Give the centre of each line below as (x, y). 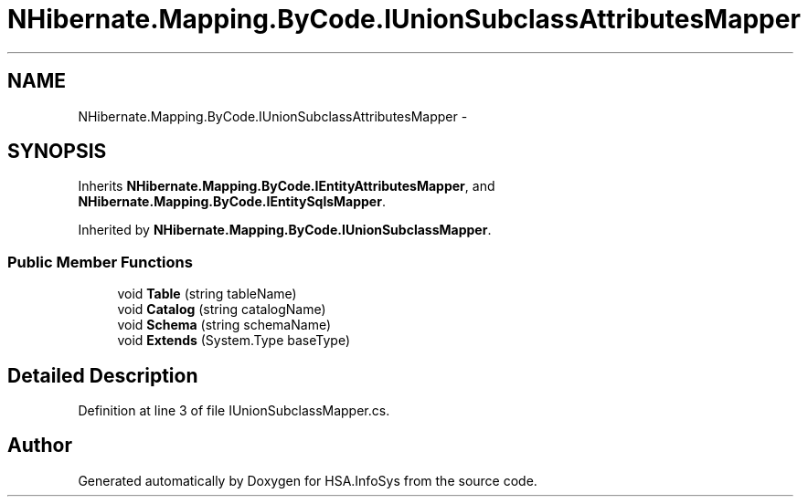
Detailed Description (103, 375)
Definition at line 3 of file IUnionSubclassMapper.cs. (234, 411)
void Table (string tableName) (207, 294)
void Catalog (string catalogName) (222, 310)
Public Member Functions (100, 262)
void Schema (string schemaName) (224, 325)
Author (40, 446)
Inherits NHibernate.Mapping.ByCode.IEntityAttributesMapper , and (287, 186)
